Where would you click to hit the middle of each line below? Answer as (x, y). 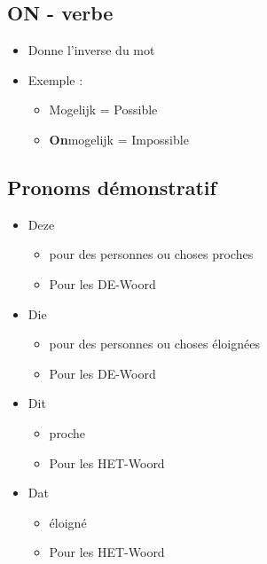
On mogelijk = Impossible (119, 139)
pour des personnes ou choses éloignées (154, 344)
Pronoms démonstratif (112, 187)
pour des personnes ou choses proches (151, 254)
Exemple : (55, 79)
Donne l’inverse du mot (91, 50)
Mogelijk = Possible (103, 110)
